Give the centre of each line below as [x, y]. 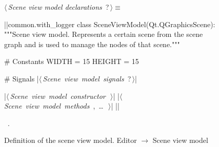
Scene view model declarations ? [58, 7]
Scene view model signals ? [87, 78]
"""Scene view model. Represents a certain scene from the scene [104, 34]
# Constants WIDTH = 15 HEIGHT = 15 [72, 61]
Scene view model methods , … [54, 106]
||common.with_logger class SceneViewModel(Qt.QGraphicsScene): [110, 24]
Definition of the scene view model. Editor [71, 140]
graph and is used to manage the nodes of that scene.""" [92, 44]
